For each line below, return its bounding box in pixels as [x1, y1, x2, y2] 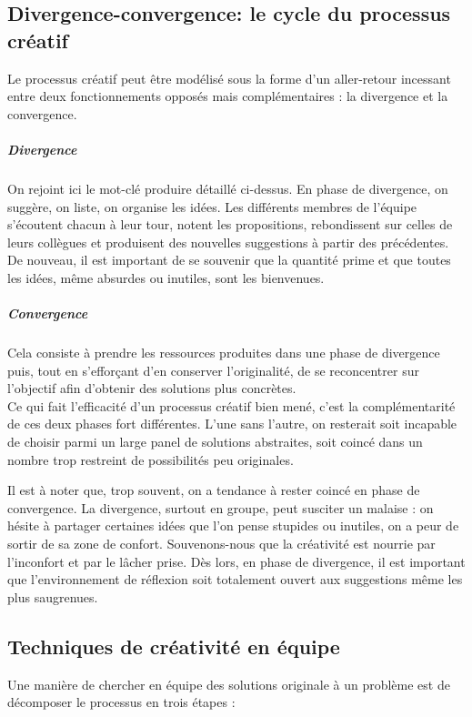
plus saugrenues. [7, 587, 98, 606]
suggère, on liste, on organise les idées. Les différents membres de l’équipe [7, 197, 417, 216]
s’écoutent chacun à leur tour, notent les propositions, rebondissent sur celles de [7, 215, 453, 234]
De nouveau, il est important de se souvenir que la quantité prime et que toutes [7, 250, 451, 269]
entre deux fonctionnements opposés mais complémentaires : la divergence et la [7, 86, 448, 106]
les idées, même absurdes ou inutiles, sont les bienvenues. [7, 268, 325, 287]
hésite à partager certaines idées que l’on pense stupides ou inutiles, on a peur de [7, 516, 459, 535]
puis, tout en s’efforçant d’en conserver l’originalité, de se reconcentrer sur [7, 360, 419, 379]
